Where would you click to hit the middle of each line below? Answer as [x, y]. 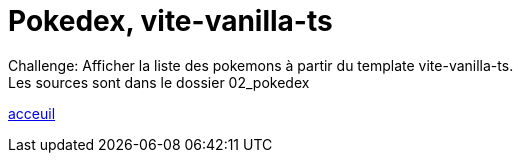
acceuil [32, 113]
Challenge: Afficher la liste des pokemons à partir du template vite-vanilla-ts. [261, 65]
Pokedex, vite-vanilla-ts [170, 21]
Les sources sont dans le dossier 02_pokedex [159, 82]
